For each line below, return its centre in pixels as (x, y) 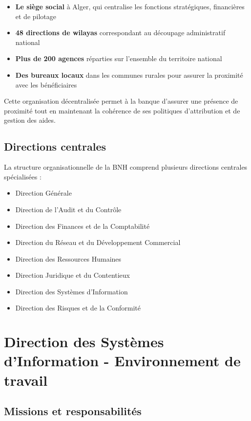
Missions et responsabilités (73, 411)
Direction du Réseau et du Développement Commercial (98, 242)
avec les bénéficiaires (46, 84)
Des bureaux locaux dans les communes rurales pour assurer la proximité (129, 75)
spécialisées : (23, 176)
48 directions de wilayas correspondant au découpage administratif (120, 33)
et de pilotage (36, 16)
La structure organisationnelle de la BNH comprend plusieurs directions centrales (126, 167)
